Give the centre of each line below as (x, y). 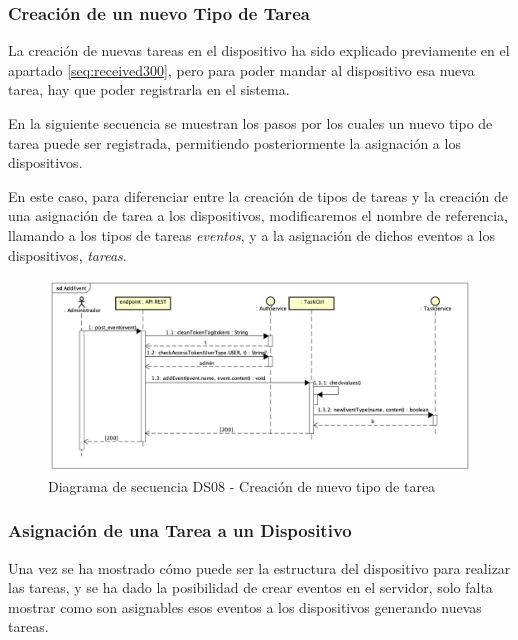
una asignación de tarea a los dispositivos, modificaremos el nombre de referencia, (258, 215)
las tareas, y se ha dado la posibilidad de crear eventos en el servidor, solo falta (250, 587)
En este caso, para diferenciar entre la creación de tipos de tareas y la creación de (258, 195)
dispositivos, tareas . (67, 254)
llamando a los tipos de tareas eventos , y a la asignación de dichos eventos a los (252, 234)
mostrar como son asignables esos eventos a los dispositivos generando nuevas (245, 606)
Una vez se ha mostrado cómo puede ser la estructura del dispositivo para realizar (259, 567)
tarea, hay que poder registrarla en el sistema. (149, 89)
